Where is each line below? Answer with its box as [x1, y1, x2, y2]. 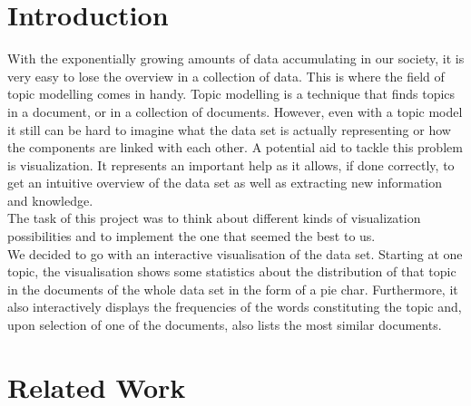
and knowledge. [7, 190, 93, 209]
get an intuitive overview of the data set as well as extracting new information [7, 173, 443, 192]
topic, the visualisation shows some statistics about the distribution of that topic [7, 262, 456, 281]
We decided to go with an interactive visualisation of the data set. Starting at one [7, 244, 463, 263]
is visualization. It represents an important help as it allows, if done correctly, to [7, 155, 455, 174]
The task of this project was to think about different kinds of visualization [7, 208, 421, 227]
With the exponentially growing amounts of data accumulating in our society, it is [7, 49, 465, 68]
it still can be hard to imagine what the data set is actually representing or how [7, 120, 451, 139]
